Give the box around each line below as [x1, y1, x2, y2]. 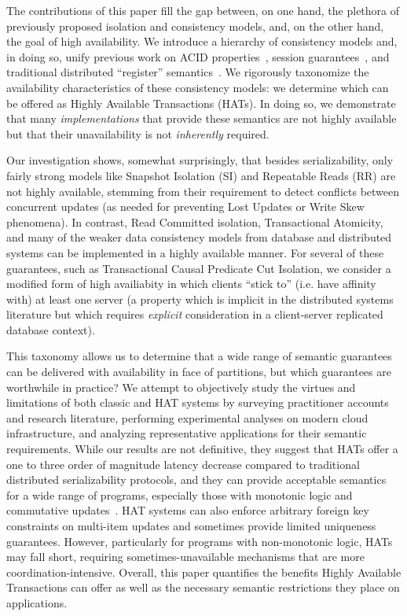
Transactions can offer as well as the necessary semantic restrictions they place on [6, 579, 400, 596]
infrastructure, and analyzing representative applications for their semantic [6, 425, 367, 441]
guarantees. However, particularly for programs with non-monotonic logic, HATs [6, 533, 393, 549]
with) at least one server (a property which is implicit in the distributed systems [6, 290, 394, 307]
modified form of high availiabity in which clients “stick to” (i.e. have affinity [6, 275, 376, 292]
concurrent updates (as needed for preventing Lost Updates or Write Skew [6, 198, 365, 215]
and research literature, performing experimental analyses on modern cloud [6, 409, 368, 426]
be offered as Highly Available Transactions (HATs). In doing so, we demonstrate [6, 94, 396, 111]
